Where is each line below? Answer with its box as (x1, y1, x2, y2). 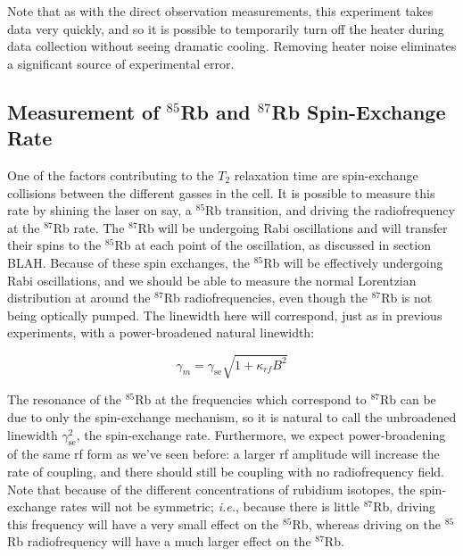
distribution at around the (7, 288, 151, 307)
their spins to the (7, 236, 102, 254)
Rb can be (380, 390, 436, 409)
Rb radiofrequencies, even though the (163, 288, 368, 307)
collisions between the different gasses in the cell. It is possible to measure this (7, 183, 435, 202)
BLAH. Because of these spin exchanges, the (7, 253, 250, 271)
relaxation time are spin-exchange (234, 165, 418, 184)
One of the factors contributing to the (7, 165, 214, 184)
